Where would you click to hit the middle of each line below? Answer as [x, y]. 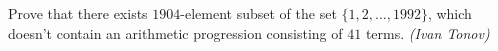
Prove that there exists [78, 13]
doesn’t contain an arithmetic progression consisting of [175, 32]
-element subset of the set [258, 13]
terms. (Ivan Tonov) [427, 32]
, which [449, 13]
